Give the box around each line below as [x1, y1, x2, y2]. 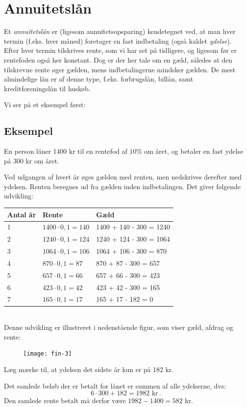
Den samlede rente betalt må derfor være [4, 395, 126, 406]
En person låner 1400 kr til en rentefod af [4, 146, 127, 156]
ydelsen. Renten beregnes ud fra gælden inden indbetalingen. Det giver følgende [4, 181, 241, 191]
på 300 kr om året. [4, 155, 60, 165]
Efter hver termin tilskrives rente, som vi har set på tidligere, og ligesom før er [4, 45, 237, 55]
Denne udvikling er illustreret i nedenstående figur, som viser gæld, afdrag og [4, 322, 233, 332]
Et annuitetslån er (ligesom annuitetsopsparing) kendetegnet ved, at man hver [4, 26, 236, 36]
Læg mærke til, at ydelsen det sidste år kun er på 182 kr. [4, 364, 174, 374]
